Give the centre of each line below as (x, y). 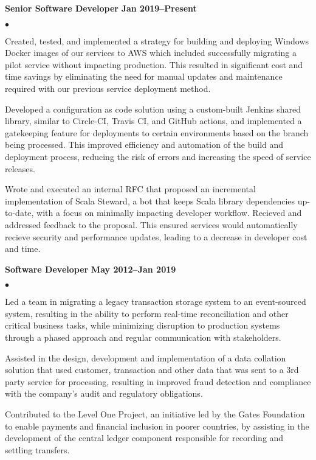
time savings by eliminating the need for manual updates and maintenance (144, 76)
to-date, (19, 213)
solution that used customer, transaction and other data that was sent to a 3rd (152, 370)
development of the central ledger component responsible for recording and (144, 438)
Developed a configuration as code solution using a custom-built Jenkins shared (153, 109)
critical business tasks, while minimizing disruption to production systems (143, 325)
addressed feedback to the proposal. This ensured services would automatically (151, 224)
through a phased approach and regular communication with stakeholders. (143, 337)
